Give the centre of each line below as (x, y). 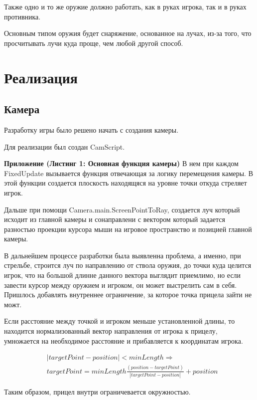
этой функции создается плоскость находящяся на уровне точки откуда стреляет (126, 183)
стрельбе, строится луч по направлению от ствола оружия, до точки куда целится (128, 265)
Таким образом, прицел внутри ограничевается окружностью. (97, 391)
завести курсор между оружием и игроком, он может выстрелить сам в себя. (121, 285)
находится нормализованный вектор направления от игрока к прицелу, (111, 331)
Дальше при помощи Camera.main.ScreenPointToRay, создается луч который (122, 209)
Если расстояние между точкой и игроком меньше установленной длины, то (120, 321)
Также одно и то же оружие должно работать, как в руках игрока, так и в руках (125, 6)
